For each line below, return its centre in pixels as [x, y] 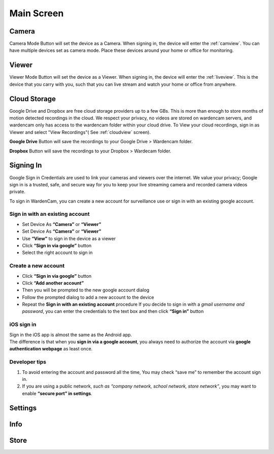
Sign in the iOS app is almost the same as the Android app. [71, 335]
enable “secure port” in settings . [57, 393]
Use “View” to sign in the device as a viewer [69, 238]
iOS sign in [23, 325]
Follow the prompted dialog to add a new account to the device [88, 297]
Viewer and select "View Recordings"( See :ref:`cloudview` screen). [80, 132]
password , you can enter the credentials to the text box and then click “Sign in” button [113, 311]
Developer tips [28, 362]
